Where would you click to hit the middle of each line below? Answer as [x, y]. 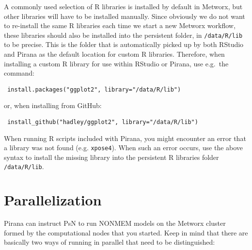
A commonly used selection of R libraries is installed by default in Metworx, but [123, 6]
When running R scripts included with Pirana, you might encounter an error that [125, 138]
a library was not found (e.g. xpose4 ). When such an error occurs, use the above [124, 148]
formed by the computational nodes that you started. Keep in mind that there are [126, 232]
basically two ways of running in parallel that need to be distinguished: [110, 242]
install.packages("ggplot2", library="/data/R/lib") [94, 89]
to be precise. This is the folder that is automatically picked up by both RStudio [124, 44]
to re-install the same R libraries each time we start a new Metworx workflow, [120, 25]
